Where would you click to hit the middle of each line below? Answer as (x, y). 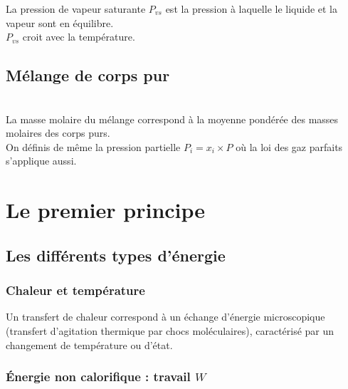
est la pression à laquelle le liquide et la (252, 9)
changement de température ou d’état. (89, 344)
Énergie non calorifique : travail (98, 377)
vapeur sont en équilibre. (60, 22)
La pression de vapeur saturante (76, 9)
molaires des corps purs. (58, 133)
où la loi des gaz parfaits (289, 146)
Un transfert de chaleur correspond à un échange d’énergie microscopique (165, 317)
